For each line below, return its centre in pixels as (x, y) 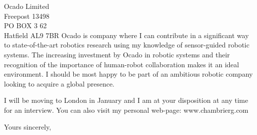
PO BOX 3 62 (26, 25)
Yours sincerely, (28, 126)
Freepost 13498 (27, 16)
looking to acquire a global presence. (59, 83)
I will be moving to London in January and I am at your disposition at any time (126, 100)
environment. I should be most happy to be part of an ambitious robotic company (128, 74)
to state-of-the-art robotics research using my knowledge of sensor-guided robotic (127, 45)
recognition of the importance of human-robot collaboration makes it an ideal (122, 64)
